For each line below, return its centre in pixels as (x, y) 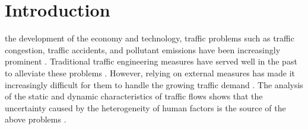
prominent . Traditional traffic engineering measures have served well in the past (151, 61)
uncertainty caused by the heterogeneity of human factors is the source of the (145, 107)
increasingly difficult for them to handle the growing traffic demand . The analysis (154, 84)
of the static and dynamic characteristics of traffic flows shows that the (134, 96)
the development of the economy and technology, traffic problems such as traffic (150, 38)
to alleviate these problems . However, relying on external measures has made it (150, 72)
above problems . (36, 119)
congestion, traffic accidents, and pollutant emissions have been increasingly (143, 49)
